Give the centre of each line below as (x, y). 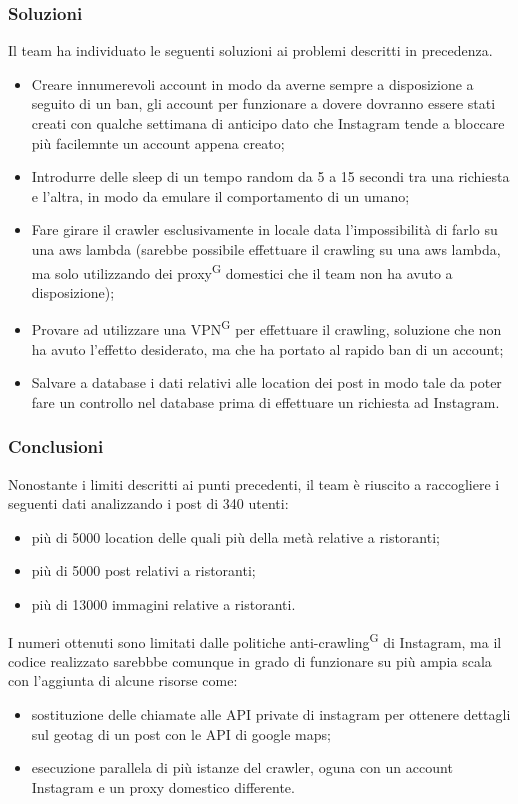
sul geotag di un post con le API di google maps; (181, 733)
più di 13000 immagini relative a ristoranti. (163, 604)
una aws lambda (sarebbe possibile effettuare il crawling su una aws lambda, (266, 248)
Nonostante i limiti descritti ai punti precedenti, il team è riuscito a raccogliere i (254, 483)
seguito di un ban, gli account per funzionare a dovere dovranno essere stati (263, 103)
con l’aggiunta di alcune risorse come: (123, 680)
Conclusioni (56, 446)
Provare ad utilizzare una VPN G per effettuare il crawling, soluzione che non (266, 328)
